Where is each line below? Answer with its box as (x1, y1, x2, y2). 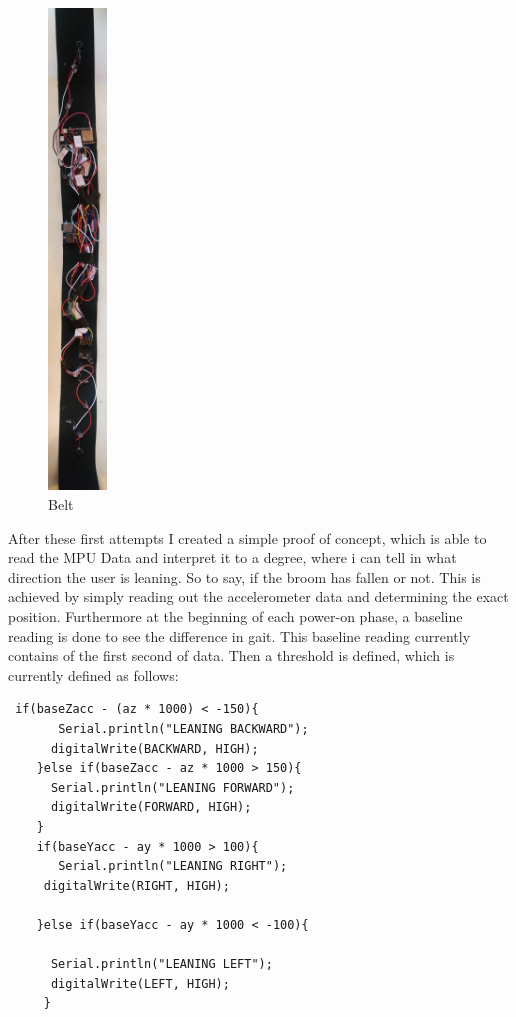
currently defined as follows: (8, 664, 179, 685)
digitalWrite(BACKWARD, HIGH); (50, 741, 259, 756)
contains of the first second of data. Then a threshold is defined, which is (8, 645, 455, 666)
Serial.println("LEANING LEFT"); (50, 957, 273, 972)
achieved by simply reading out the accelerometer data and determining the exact (8, 586, 509, 607)
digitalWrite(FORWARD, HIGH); (50, 800, 252, 815)
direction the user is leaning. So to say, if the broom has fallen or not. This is (8, 566, 481, 587)
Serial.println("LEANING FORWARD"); (50, 780, 295, 795)
